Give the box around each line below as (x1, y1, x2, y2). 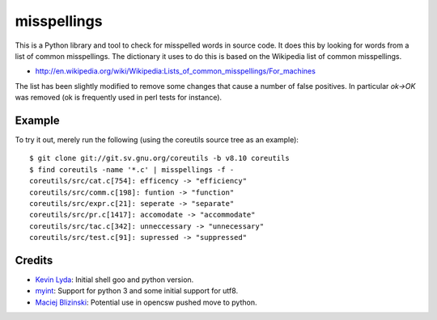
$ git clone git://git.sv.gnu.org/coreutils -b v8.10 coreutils (29, 154, 291, 163)
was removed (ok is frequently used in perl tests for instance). (15, 93, 223, 103)
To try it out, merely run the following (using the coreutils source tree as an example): (15, 135, 299, 145)
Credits (15, 253, 53, 267)
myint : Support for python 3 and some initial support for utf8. (35, 286, 239, 296)
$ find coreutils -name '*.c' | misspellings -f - (29, 165, 235, 174)
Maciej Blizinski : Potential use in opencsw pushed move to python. (35, 297, 257, 307)
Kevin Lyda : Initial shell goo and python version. (35, 275, 194, 284)
